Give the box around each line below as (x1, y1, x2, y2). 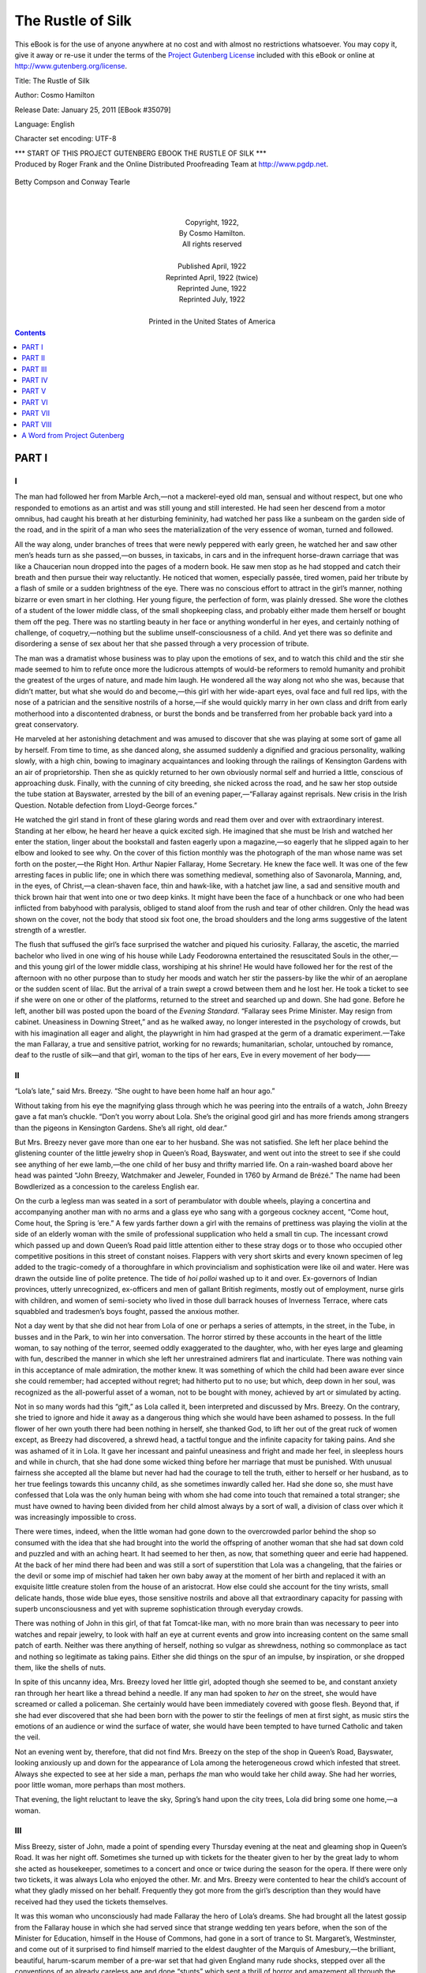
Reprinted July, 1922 (178, 294, 246, 304)
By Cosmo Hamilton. (178, 229, 246, 238)
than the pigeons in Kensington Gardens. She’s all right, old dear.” (14, 1123, 228, 1133)
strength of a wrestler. (14, 926, 87, 935)
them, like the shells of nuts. (14, 1663, 106, 1672)
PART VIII (21, 419, 52, 429)
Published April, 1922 (177, 261, 247, 271)
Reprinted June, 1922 (177, 283, 247, 293)
